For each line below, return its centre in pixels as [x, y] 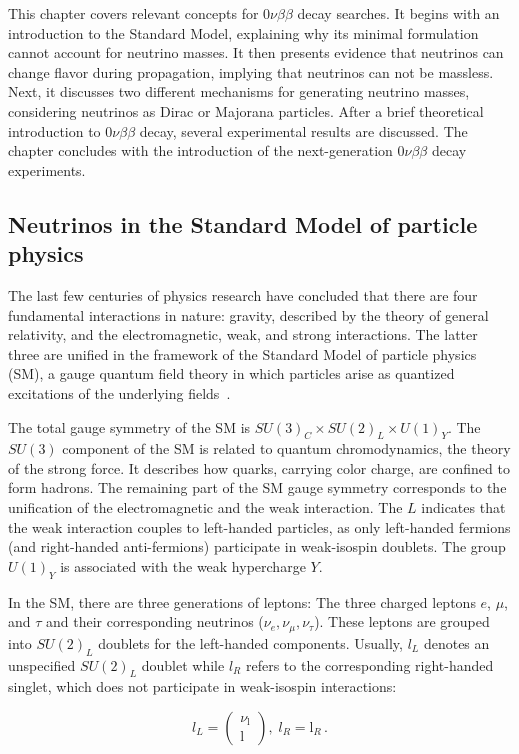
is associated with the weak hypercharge [183, 565]
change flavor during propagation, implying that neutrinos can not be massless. [251, 71]
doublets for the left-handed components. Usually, [250, 642]
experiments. [47, 169]
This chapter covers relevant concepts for [133, 13]
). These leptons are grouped [402, 621]
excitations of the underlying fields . [119, 392]
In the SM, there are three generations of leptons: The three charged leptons [242, 601]
